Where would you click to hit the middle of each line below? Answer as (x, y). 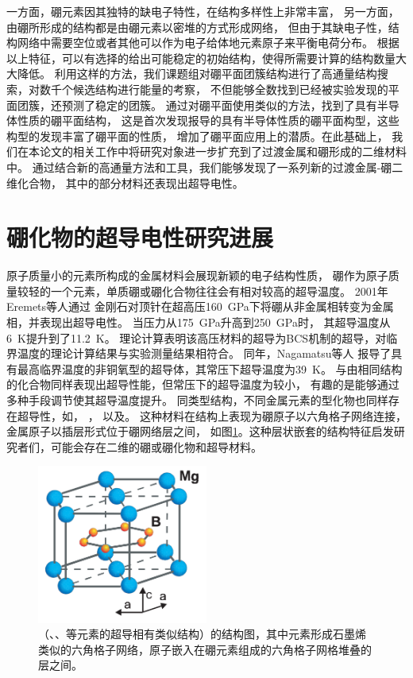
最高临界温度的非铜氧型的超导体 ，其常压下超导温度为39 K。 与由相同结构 (210, 368)
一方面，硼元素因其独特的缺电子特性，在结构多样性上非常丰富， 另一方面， (203, 11)
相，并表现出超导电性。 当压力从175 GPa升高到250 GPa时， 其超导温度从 (199, 322)
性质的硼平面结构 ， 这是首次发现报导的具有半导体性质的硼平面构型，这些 (208, 120)
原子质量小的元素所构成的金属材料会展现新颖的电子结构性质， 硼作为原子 (197, 275)
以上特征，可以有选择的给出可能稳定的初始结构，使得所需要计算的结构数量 (201, 58)
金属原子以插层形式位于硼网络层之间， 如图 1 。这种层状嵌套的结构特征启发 (200, 431)
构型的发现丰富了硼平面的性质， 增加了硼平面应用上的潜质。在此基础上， (197, 136)
